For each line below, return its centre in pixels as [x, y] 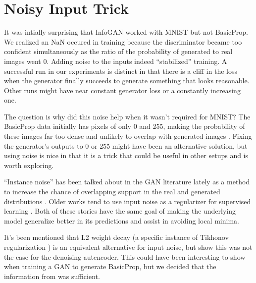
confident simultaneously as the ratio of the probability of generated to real [118, 51]
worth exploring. [29, 165]
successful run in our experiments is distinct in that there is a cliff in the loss [121, 71]
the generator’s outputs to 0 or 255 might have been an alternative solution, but [126, 145]
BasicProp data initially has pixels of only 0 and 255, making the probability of [125, 126]
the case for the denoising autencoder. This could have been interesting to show [125, 256]
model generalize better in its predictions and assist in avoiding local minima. [122, 220]
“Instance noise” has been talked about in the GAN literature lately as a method [127, 182]
